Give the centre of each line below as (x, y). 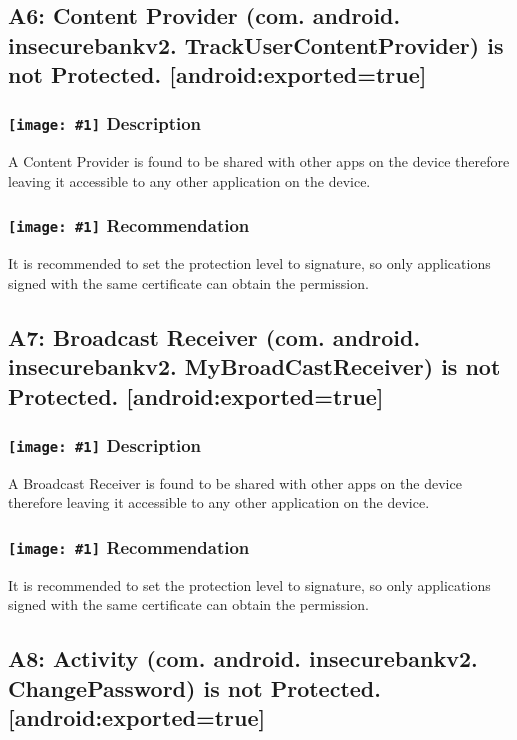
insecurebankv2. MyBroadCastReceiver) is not (254, 366)
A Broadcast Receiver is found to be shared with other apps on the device (235, 482)
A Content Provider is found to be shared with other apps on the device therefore (259, 161)
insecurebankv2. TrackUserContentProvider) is (256, 44)
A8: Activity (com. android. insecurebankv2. (243, 658)
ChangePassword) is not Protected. (194, 687)
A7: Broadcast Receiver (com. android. (214, 336)
